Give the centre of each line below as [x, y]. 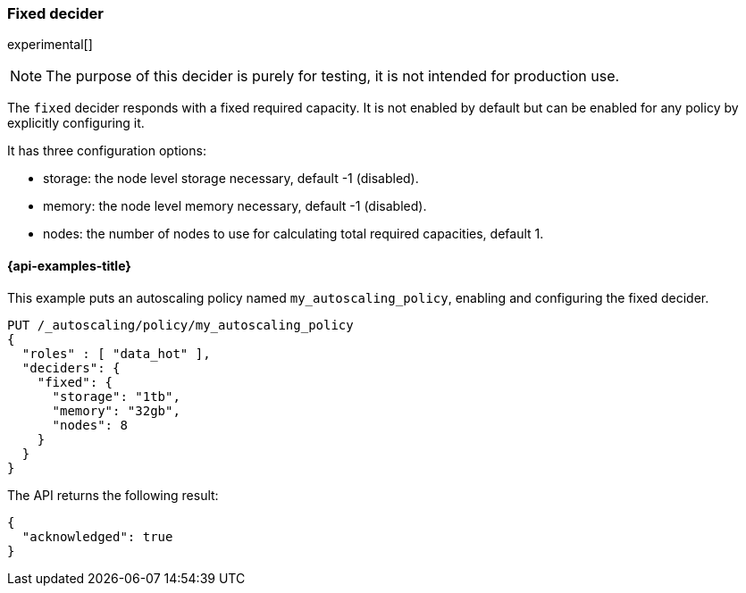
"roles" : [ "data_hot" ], [116, 353]
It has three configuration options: [107, 151]
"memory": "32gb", [116, 410]
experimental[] [50, 45]
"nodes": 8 [90, 425]
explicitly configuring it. [76, 123]
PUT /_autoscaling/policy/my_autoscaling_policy [180, 325]
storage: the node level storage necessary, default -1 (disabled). [231, 179]
